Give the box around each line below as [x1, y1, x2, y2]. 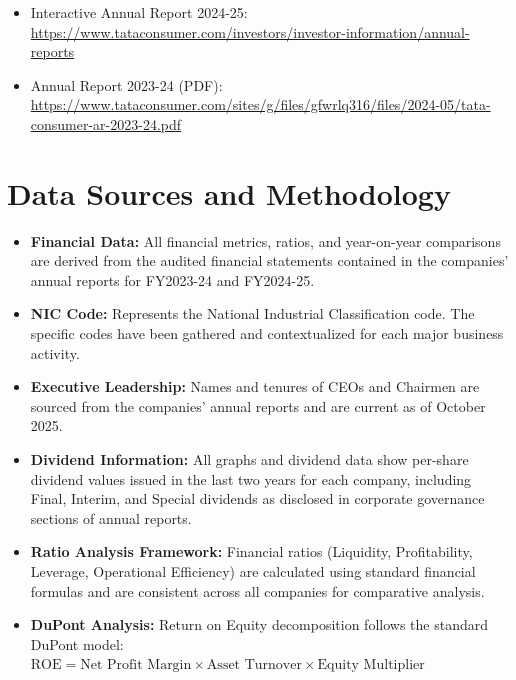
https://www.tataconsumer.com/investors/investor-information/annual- [30, 21, 470, 42]
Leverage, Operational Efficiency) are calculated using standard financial [30, 561, 476, 581]
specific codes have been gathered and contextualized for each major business [30, 323, 504, 344]
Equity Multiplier [317, 658, 425, 673]
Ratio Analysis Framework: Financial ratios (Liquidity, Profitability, [30, 541, 473, 562]
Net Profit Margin [80, 658, 192, 673]
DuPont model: [30, 633, 124, 654]
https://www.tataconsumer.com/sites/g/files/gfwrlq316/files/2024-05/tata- [30, 94, 491, 115]
